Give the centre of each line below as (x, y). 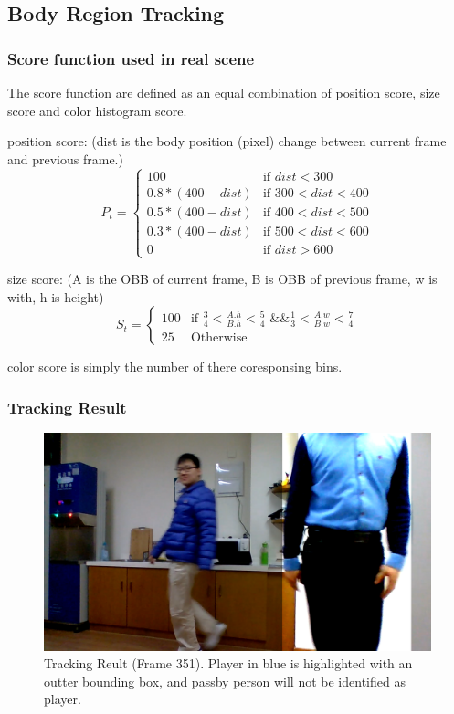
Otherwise (219, 337)
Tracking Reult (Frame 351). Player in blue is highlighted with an (228, 663)
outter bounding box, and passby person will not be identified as (225, 681)
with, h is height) (56, 296)
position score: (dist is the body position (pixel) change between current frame (227, 141)
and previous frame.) (65, 158)
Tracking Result (67, 407)
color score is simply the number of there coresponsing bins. (175, 367)
